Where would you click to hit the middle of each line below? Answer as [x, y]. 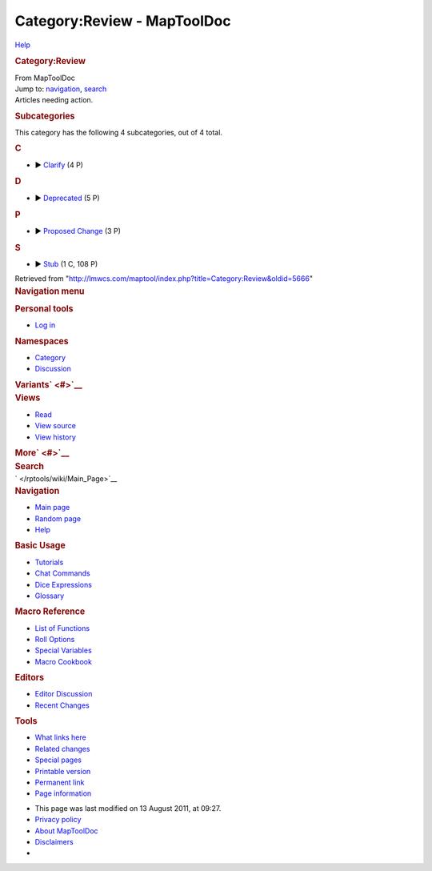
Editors [29, 678]
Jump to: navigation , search [61, 89]
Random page [58, 518]
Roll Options [55, 639]
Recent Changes [62, 705]
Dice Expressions [63, 584]
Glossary [50, 596]
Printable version [63, 771]
